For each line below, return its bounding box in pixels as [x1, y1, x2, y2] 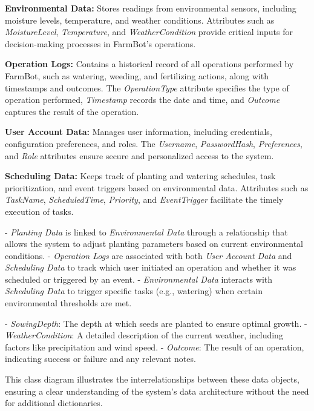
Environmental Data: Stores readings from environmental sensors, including [5, 2, 296, 14]
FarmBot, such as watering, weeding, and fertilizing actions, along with [5, 69, 269, 82]
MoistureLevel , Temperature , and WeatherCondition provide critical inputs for [5, 25, 293, 38]
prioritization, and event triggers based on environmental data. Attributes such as [5, 181, 309, 194]
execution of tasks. [5, 205, 74, 217]
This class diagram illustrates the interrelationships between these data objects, [5, 373, 299, 386]
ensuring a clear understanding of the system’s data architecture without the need [5, 384, 309, 397]
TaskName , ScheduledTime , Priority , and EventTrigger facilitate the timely [5, 193, 284, 206]
